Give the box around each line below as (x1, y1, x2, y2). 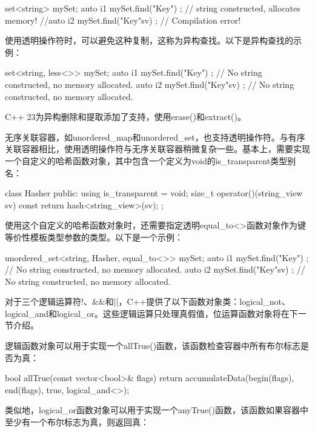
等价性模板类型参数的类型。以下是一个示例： (5, 230, 183, 243)
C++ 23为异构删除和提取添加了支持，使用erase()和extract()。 (5, 110, 246, 123)
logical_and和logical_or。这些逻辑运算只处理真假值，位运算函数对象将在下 (5, 307, 298, 319)
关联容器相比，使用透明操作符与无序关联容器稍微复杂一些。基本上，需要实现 (5, 142, 310, 155)
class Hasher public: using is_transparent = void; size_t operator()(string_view (5, 187, 303, 199)
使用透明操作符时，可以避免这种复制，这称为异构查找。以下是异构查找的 (5, 34, 293, 47)
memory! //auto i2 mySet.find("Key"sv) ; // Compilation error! (5, 13, 241, 26)
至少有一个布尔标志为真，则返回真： (5, 416, 149, 428)
